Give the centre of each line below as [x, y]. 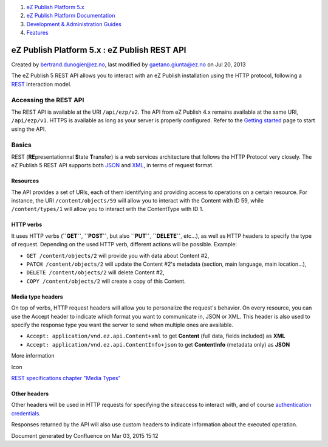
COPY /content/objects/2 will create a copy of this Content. [106, 281]
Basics [21, 145]
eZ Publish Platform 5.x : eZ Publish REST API [99, 50]
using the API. [29, 129]
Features [37, 33]
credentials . [26, 413]
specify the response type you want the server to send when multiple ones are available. [122, 325]
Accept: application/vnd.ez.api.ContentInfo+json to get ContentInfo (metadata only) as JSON [158, 344]
